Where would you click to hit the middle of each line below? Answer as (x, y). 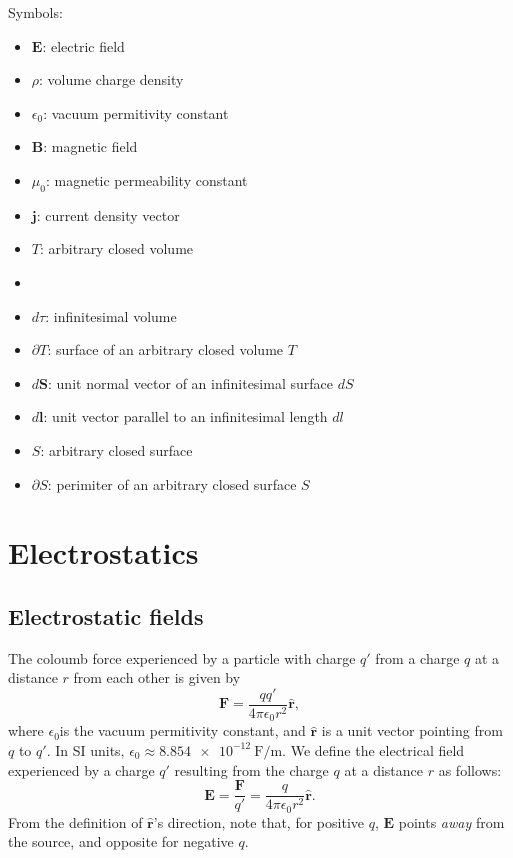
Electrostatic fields (106, 615)
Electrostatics (103, 552)
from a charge (417, 657)
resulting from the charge (251, 769)
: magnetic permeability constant (146, 179)
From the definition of (75, 821)
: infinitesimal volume (111, 315)
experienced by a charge (81, 769)
